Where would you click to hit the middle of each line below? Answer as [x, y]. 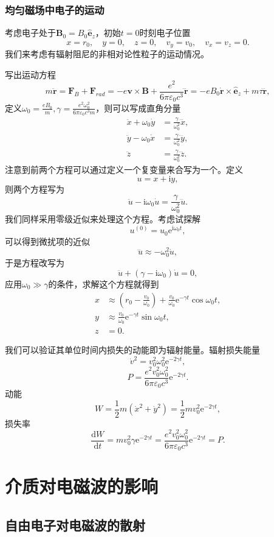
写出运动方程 [30, 74]
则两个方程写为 [35, 188]
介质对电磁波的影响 [82, 486]
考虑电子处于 [30, 33]
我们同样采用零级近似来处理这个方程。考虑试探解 [103, 219]
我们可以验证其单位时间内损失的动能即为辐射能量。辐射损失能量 [132, 349]
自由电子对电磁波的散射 [75, 525]
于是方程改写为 [35, 263]
